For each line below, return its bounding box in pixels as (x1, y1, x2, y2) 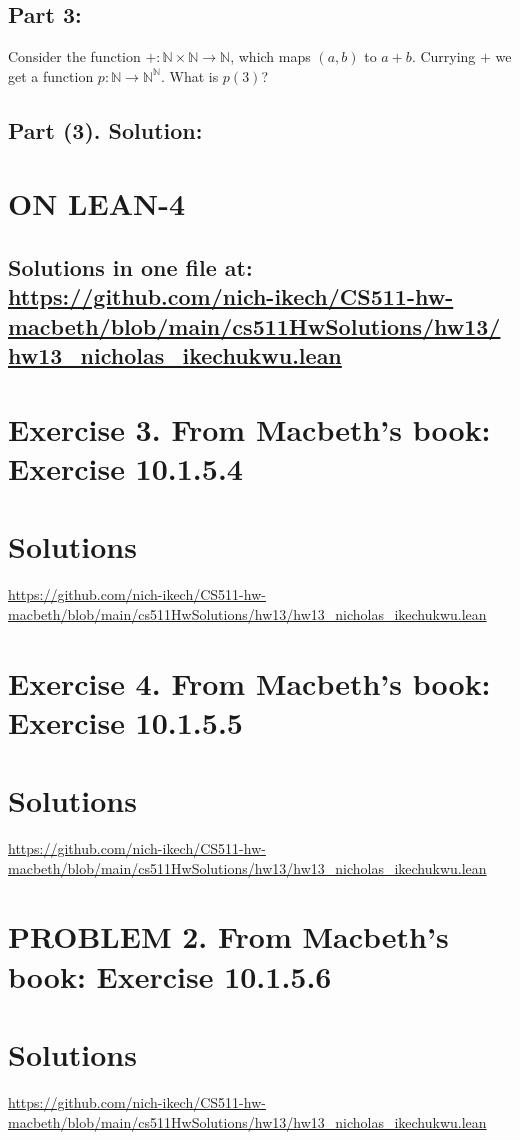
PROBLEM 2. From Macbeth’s (8, 916, 449, 957)
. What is (160, 65, 219, 86)
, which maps (230, 46, 311, 67)
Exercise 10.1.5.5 (8, 701, 243, 742)
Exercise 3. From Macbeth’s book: (8, 408, 491, 449)
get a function (8, 65, 94, 86)
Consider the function (8, 46, 141, 67)
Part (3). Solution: (8, 114, 203, 145)
